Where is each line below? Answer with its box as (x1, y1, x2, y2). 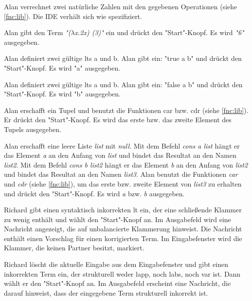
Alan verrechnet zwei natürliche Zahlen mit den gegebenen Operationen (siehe (4, 1, 237, 11)
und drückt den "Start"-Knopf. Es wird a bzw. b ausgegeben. (4, 188, 185, 198)
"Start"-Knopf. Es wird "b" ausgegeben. (4, 89, 121, 99)
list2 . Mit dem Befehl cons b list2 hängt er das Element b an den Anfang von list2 (4, 159, 248, 169)
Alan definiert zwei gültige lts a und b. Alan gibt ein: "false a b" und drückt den (4, 79, 243, 89)
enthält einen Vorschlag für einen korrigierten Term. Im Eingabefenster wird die (4, 233, 242, 243)
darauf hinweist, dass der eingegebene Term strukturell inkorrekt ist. (4, 287, 208, 298)
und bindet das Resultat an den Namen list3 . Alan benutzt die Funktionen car (4, 169, 238, 179)
